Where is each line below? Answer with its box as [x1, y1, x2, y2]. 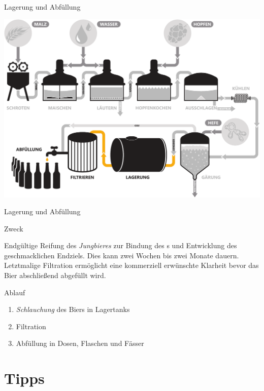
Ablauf [4, 287, 25, 297]
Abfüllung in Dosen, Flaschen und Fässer [16, 338, 144, 348]
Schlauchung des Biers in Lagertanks [16, 304, 130, 315]
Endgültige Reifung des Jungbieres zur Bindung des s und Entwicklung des [4, 240, 237, 251]
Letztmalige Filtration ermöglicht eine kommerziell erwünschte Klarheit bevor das [4, 260, 259, 270]
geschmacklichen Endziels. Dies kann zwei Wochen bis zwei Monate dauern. [4, 250, 239, 260]
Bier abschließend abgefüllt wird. [4, 270, 106, 281]
